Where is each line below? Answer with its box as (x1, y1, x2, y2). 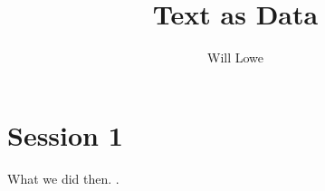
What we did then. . (7, 168, 119, 187)
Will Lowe (206, 48, 264, 67)
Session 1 (7, 116, 123, 153)
